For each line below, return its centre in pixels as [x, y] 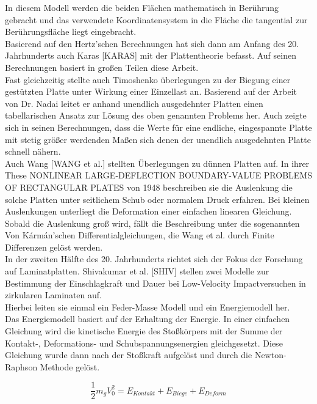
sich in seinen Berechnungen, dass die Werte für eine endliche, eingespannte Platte [158, 127]
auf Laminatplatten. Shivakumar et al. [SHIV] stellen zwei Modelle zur [137, 271]
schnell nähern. [33, 151]
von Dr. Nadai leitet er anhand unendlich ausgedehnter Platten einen [134, 103]
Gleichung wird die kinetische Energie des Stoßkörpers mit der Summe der [144, 331]
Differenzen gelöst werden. [54, 247]
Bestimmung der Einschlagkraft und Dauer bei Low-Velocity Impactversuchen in [155, 283]
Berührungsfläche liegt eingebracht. [71, 31]
